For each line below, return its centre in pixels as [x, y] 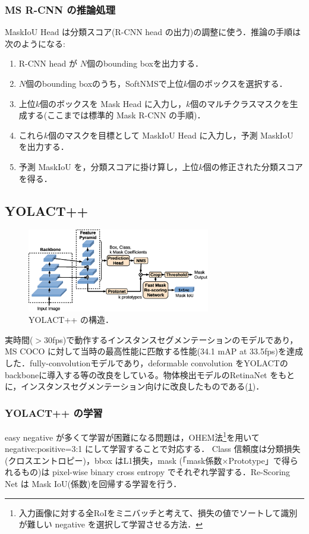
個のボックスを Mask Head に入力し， [113, 103]
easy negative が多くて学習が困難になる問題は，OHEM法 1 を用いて [132, 436]
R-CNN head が [48, 63]
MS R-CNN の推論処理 [60, 9]
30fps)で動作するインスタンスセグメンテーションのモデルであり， [171, 339]
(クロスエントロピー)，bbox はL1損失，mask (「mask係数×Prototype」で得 [147, 460]
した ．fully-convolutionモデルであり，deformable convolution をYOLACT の [146, 363]
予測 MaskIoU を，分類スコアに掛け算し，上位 [109, 166]
